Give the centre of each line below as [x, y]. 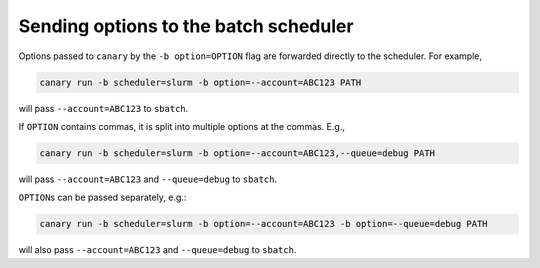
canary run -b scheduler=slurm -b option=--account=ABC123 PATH [200, 82]
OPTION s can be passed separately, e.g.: [102, 197]
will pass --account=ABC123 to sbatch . [103, 108]
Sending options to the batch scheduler [186, 26]
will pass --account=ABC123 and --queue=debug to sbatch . [148, 179]
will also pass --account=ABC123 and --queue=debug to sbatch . [157, 250]
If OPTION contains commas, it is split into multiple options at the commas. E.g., [181, 126]
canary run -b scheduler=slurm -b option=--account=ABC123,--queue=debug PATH [237, 153]
